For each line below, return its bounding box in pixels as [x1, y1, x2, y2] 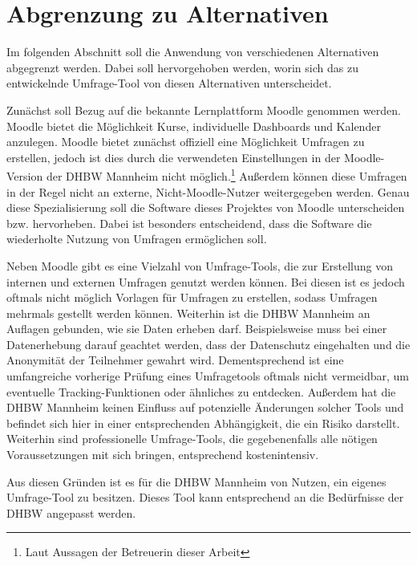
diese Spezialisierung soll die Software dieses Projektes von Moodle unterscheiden [6, 199, 405, 216]
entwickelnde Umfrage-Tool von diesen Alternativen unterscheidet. [6, 75, 332, 91]
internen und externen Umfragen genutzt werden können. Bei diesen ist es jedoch [6, 273, 405, 290]
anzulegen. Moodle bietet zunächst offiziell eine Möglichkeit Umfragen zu [6, 133, 365, 150]
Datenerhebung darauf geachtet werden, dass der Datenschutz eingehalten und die [6, 335, 411, 352]
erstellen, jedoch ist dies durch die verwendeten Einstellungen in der [6, 148, 341, 165]
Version [6, 167, 43, 184]
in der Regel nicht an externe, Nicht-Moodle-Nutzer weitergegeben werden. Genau [6, 183, 410, 200]
